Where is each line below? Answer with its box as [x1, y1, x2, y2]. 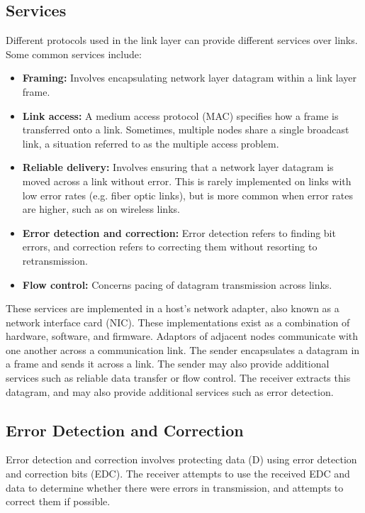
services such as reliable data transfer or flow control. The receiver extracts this [6, 370, 351, 385]
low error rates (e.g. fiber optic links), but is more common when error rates [22, 187, 353, 202]
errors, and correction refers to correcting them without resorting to [22, 239, 318, 254]
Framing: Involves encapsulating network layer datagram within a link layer [22, 70, 357, 85]
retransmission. [22, 253, 88, 267]
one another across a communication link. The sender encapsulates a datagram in [6, 342, 360, 357]
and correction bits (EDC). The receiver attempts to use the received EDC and [6, 466, 350, 481]
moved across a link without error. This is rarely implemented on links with [22, 173, 352, 188]
